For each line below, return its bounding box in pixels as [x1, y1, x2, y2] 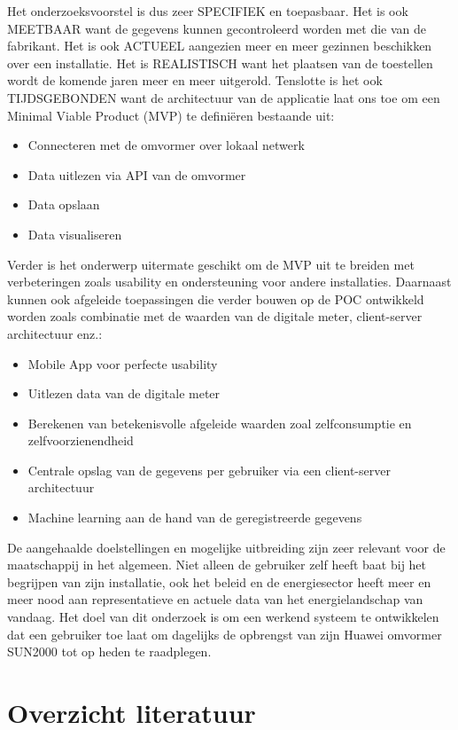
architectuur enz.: [7, 324, 103, 342]
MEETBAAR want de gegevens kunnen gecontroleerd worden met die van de [7, 19, 427, 37]
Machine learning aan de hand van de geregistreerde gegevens [27, 508, 362, 527]
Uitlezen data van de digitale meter [27, 384, 221, 403]
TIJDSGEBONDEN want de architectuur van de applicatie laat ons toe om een [7, 88, 440, 106]
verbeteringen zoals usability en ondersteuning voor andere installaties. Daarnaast [7, 272, 452, 291]
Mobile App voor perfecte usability [27, 354, 218, 373]
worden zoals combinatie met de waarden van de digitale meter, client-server [7, 307, 423, 326]
